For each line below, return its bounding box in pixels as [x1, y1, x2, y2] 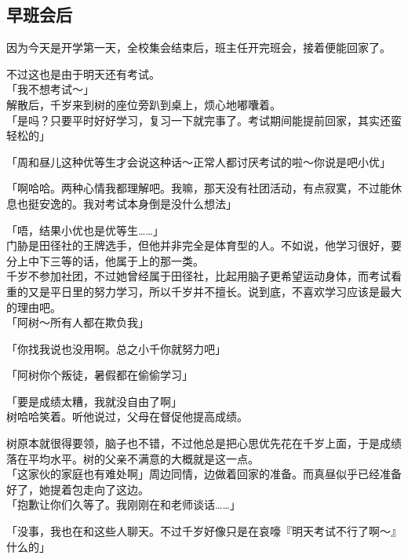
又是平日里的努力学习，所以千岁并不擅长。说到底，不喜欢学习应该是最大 [27, 283, 402, 299]
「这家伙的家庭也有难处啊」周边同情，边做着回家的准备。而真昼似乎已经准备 [6, 466, 402, 482]
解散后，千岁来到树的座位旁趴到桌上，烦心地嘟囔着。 [6, 96, 281, 112]
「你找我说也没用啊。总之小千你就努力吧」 [6, 340, 226, 356]
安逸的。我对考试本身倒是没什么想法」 [38, 195, 237, 211]
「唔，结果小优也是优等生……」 [6, 221, 164, 238]
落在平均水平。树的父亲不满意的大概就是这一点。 [6, 450, 259, 466]
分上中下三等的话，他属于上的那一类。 [6, 252, 204, 269]
